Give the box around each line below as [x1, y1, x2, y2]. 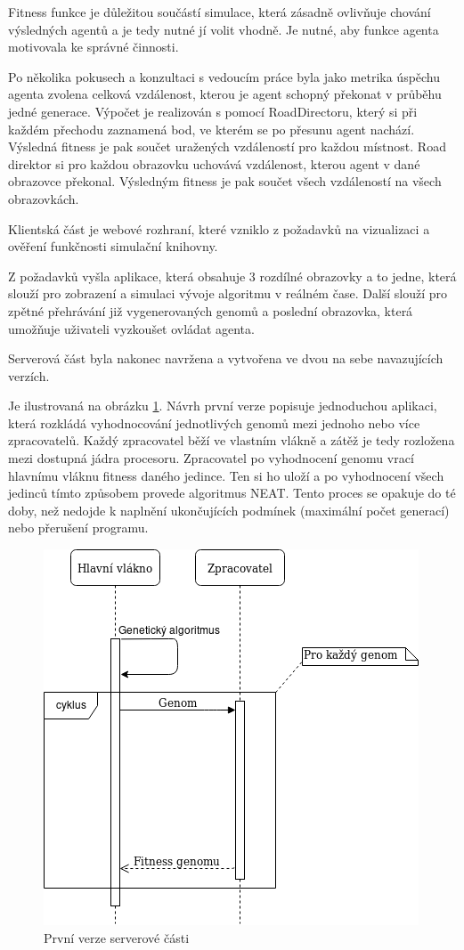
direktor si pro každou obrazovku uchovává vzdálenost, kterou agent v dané [8, 154, 420, 173]
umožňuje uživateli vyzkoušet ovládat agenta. [8, 319, 255, 337]
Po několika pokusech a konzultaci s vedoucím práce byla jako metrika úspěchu [8, 67, 441, 85]
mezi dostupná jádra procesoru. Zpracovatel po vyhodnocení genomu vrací [8, 449, 414, 467]
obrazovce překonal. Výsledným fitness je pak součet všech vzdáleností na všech [8, 172, 442, 191]
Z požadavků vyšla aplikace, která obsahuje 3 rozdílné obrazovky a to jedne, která [8, 266, 457, 285]
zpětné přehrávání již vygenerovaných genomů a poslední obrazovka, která [8, 301, 413, 320]
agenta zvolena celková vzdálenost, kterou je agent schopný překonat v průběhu [8, 85, 442, 103]
